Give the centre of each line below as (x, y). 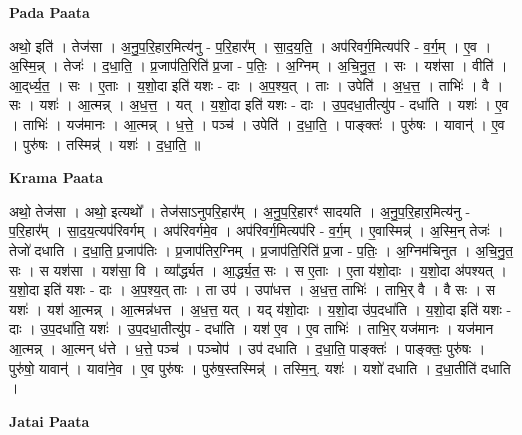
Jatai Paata (49, 420)
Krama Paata (56, 177)
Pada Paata (49, 12)
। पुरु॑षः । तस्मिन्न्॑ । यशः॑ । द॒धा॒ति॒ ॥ (105, 143)
